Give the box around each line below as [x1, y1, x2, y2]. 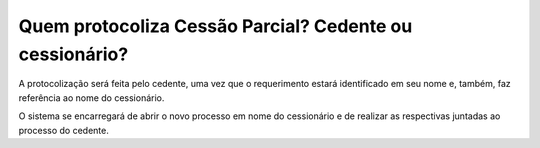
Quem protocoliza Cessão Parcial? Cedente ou [18, 15, 413, 37]
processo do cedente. [18, 124, 109, 136]
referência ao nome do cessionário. [18, 91, 165, 104]
